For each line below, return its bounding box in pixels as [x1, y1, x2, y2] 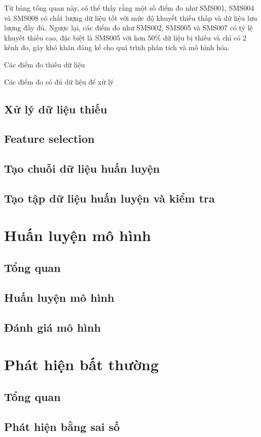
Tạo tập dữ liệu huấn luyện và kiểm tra [4, 190, 215, 206]
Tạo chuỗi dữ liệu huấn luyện [4, 161, 160, 176]
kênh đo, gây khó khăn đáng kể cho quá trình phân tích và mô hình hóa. [4, 42, 230, 53]
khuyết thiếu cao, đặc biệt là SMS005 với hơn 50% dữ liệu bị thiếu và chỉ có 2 [4, 32, 246, 43]
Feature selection [4, 131, 95, 146]
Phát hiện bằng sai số [4, 418, 120, 434]
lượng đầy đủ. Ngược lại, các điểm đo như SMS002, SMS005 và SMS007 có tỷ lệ [4, 22, 253, 33]
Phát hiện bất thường [4, 354, 159, 375]
